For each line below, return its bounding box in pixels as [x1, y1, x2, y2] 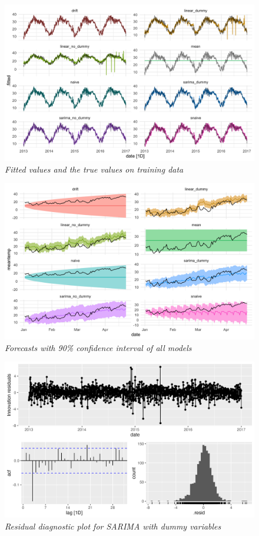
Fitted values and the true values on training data [5, 163, 184, 175]
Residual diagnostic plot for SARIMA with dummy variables [5, 520, 221, 532]
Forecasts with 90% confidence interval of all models [5, 341, 192, 353]
